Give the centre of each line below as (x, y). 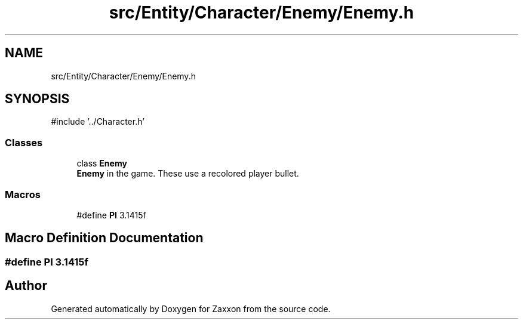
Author (26, 286)
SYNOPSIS (37, 99)
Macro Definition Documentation (104, 238)
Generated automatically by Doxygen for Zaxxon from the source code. (191, 308)
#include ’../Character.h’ (98, 122)
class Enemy (102, 163)
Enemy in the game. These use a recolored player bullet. (188, 174)
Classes (24, 142)
